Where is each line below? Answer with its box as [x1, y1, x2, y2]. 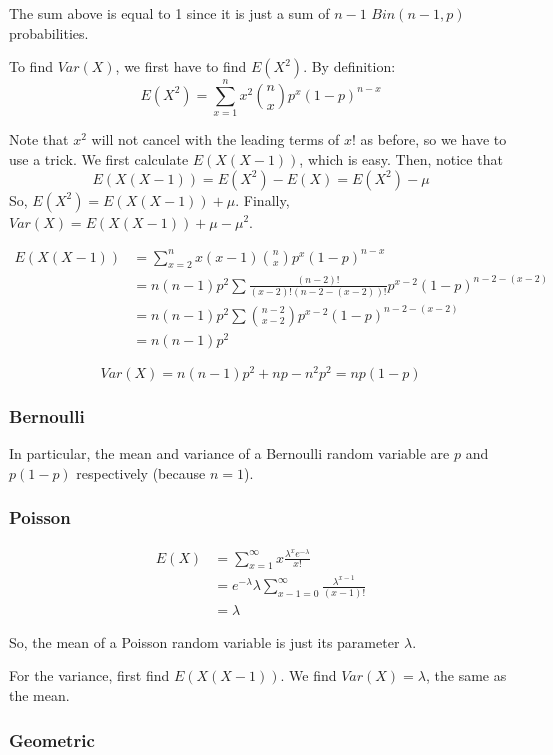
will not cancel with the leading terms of [91, 129, 340, 150]
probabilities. [9, 22, 89, 43]
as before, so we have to [360, 129, 507, 150]
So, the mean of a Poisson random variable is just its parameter [9, 631, 400, 652]
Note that [9, 129, 69, 150]
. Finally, [235, 189, 290, 210]
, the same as [425, 665, 507, 686]
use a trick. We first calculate [9, 148, 189, 169]
